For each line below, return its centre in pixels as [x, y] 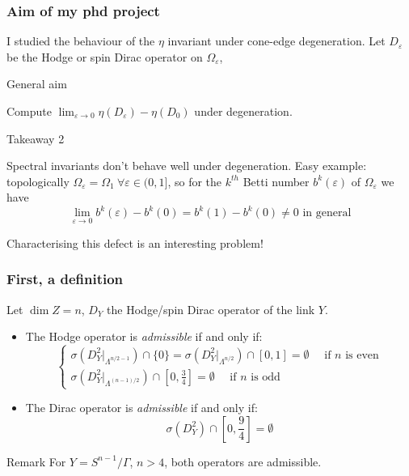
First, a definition [65, 279]
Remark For [36, 461]
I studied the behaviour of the [81, 41]
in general [327, 213]
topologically [38, 181]
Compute [29, 111]
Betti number [276, 181]
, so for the [195, 181]
